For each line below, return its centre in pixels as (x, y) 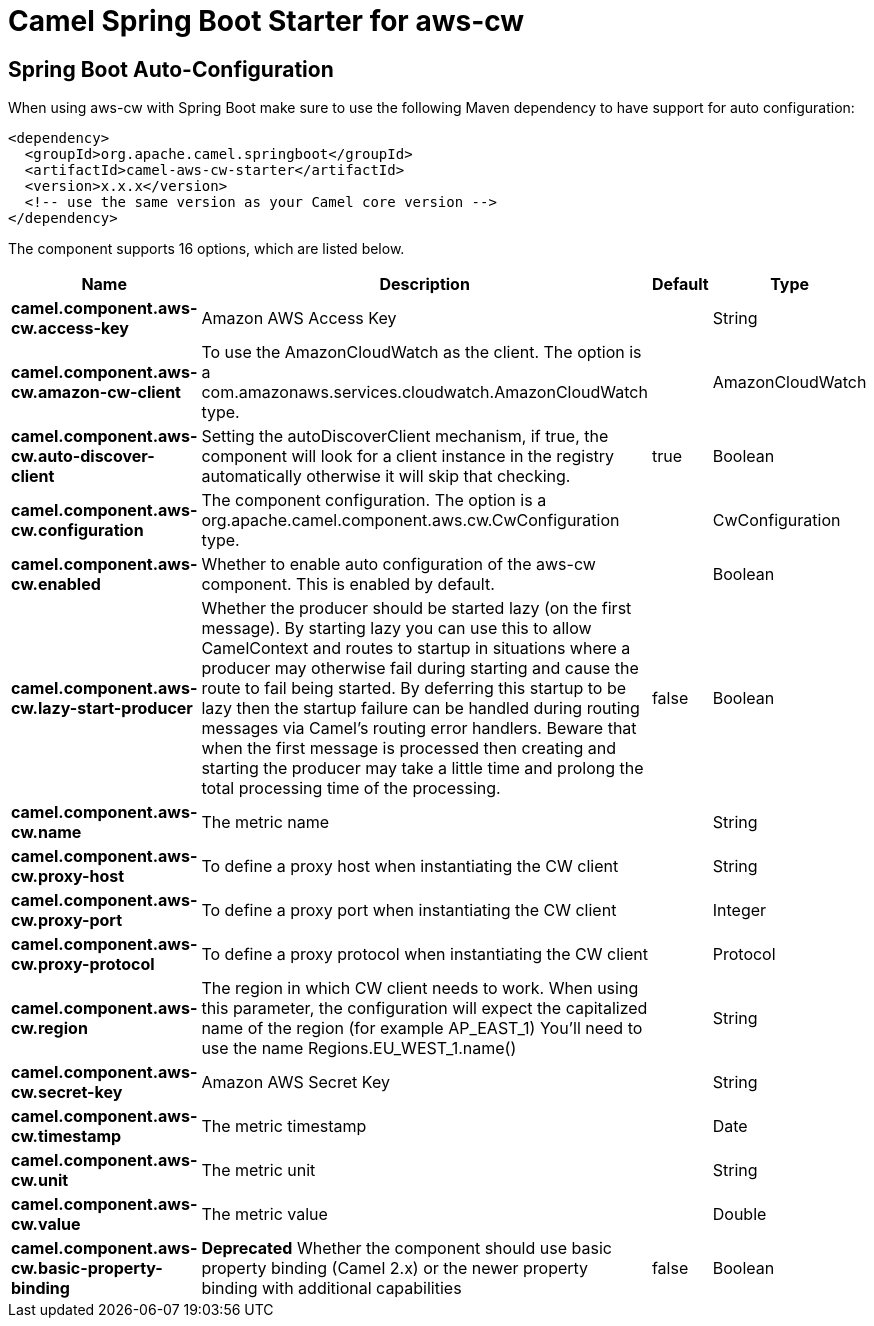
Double (739, 1214)
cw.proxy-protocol (83, 964)
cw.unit (40, 1180)
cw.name (46, 832)
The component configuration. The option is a (374, 500)
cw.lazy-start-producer (102, 708)
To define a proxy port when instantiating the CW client (409, 910)
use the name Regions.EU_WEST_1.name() (359, 1048)
